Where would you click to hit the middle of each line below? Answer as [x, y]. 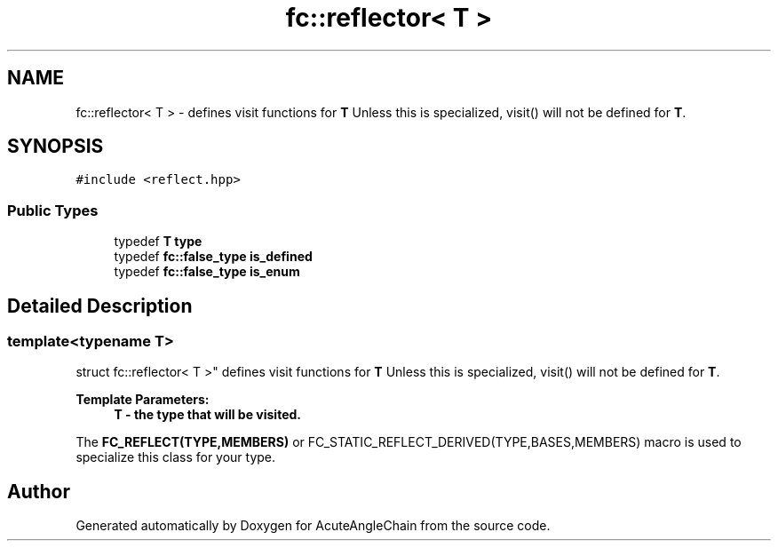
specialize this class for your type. [176, 457]
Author [39, 491]
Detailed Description [100, 306]
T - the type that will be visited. [207, 415]
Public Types [53, 210]
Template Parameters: [143, 400]
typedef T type [158, 242]
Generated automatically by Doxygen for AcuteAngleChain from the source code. [313, 526]
